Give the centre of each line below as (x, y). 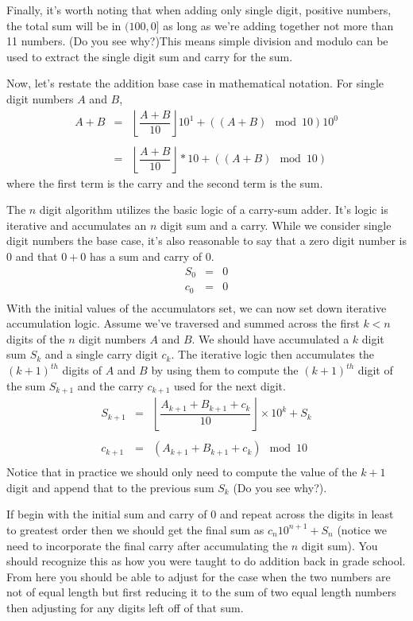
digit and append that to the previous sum (110, 487)
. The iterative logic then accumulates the (273, 354)
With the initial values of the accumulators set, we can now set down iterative (197, 307)
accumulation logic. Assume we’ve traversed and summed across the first (183, 323)
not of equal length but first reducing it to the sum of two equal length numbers (201, 592)
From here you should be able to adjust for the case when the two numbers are (199, 576)
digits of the (36, 338)
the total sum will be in (64, 25)
